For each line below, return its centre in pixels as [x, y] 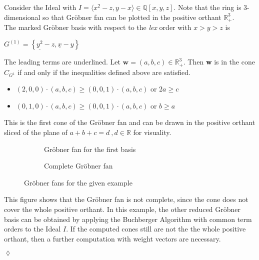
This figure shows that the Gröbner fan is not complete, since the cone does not [126, 199]
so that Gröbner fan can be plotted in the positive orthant [132, 17]
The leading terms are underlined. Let [62, 62]
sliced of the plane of [36, 132]
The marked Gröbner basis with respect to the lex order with [98, 27]
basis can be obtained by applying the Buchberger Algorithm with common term [128, 219]
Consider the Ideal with [40, 7]
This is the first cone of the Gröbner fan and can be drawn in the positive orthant [130, 122]
